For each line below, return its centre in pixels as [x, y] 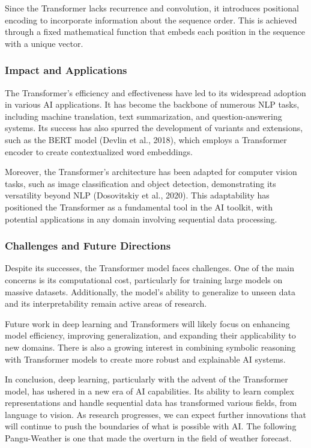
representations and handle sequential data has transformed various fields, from [151, 403]
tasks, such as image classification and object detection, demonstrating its [140, 183]
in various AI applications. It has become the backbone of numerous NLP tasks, [152, 104]
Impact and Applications [66, 70]
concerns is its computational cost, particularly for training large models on [144, 279]
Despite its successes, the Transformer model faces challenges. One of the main [149, 268]
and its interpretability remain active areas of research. [106, 303]
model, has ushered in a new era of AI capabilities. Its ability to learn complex [149, 391]
